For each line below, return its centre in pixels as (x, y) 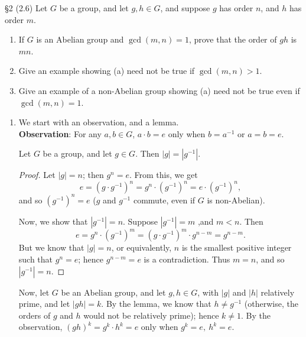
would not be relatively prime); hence (151, 315)
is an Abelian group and (80, 39)
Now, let (34, 292)
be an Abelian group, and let (113, 292)
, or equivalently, (141, 247)
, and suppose (185, 8)
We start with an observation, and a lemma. (99, 122)
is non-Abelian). (236, 200)
